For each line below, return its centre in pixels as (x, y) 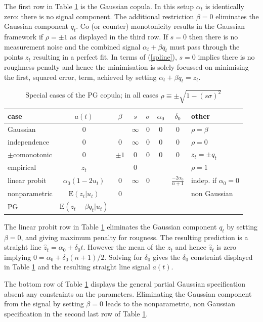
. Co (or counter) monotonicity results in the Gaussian (161, 26)
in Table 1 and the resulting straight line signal (77, 267)
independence (29, 141)
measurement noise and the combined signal (72, 46)
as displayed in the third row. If (119, 36)
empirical (22, 167)
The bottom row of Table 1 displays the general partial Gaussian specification (125, 283)
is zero (227, 247)
